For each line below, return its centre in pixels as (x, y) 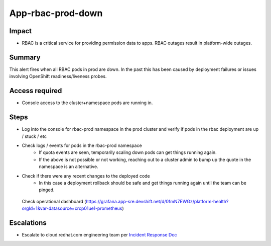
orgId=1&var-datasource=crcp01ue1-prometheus (72, 208)
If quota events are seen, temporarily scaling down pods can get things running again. (128, 152)
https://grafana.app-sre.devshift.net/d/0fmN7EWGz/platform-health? (157, 201)
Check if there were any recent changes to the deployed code (86, 176)
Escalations (28, 223)
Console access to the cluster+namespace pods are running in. (87, 103)
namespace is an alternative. (69, 167)
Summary (25, 57)
